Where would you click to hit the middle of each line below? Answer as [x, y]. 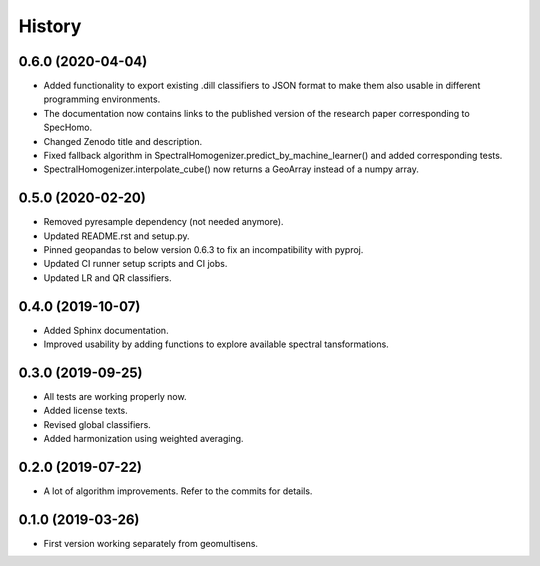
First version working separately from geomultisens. [151, 544]
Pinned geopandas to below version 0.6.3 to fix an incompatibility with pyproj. [203, 250]
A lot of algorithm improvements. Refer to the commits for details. [178, 491]
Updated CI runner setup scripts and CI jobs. [135, 264]
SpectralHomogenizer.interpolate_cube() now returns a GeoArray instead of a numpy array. [231, 169]
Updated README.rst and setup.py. [116, 236]
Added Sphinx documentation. [106, 330]
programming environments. [102, 99]
